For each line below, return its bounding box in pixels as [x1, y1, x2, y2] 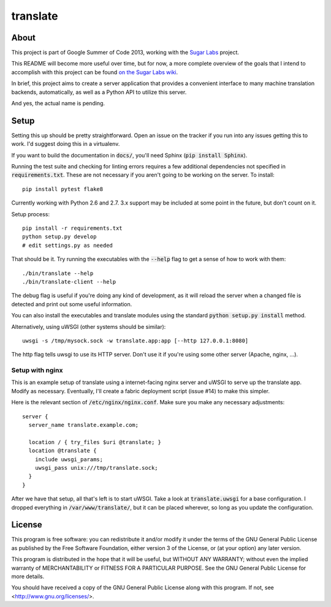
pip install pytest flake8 [22, 186, 104, 192]
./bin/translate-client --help [22, 279, 116, 285]
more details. [11, 573, 45, 580]
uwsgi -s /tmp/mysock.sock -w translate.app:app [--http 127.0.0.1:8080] [22, 337, 249, 344]
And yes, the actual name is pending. [11, 100, 105, 107]
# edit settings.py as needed [22, 242, 113, 249]
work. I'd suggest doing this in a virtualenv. [11, 140, 120, 148]
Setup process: [11, 210, 50, 217]
